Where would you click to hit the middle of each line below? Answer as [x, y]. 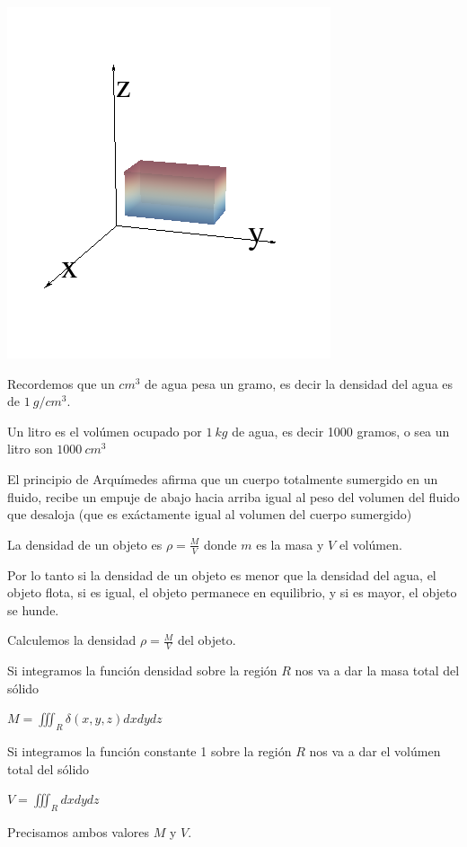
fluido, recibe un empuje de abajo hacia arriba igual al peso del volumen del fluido [233, 496]
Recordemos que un [61, 383]
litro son [30, 449]
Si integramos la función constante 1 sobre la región [150, 751]
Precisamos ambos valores [79, 832]
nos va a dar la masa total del [377, 671]
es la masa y [290, 544]
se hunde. [33, 609]
